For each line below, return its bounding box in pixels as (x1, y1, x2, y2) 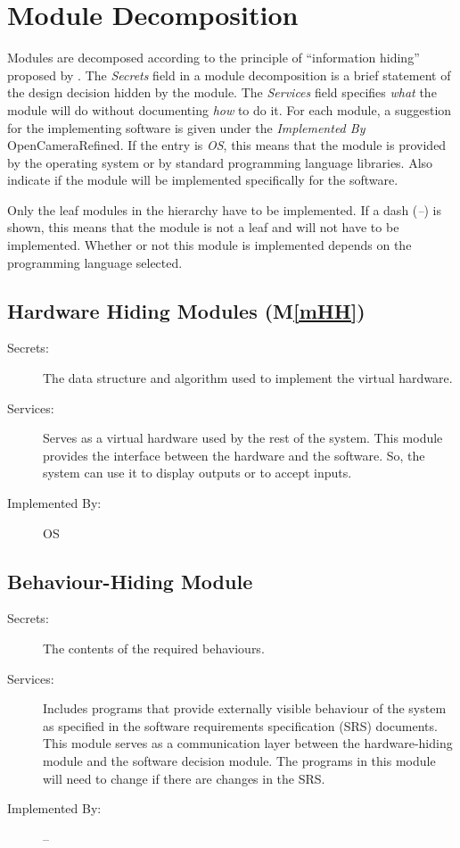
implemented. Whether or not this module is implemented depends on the (7, 236, 412, 254)
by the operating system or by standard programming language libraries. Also (7, 153, 433, 171)
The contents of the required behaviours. (43, 639, 265, 657)
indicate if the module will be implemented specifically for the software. (7, 170, 398, 189)
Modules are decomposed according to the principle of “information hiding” (7, 48, 420, 67)
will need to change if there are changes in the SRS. (43, 769, 325, 787)
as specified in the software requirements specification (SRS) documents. (43, 716, 438, 735)
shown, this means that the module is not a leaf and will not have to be (7, 218, 399, 237)
